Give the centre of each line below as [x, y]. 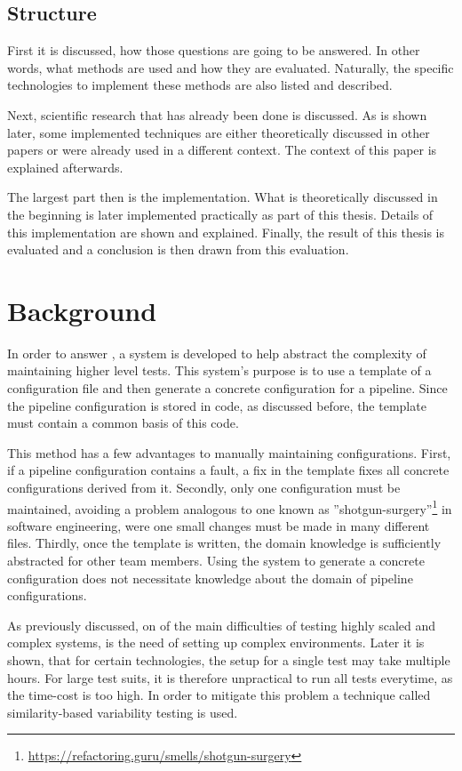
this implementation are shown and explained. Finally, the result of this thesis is [226, 232]
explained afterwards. [65, 167]
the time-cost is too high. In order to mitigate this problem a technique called [219, 695]
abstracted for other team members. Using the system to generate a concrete [216, 561]
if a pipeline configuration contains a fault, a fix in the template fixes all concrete [228, 470]
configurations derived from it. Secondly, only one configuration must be [204, 488]
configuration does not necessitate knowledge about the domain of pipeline [210, 578]
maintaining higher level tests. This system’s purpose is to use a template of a [219, 370]
